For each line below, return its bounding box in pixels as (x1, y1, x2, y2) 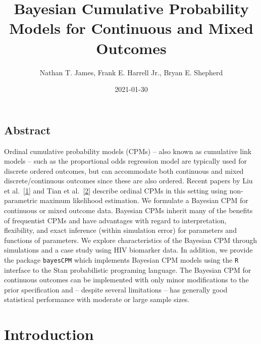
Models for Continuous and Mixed (9, 18, 253, 38)
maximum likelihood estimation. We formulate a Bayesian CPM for (39, 195, 248, 206)
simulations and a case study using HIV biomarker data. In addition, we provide (4, 244, 253, 255)
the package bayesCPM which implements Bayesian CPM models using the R (4, 255, 239, 265)
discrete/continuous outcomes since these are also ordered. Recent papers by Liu (4, 175, 253, 186)
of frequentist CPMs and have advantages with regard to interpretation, (4, 215, 227, 225)
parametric (4, 195, 38, 206)
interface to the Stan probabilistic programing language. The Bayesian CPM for (4, 264, 251, 275)
